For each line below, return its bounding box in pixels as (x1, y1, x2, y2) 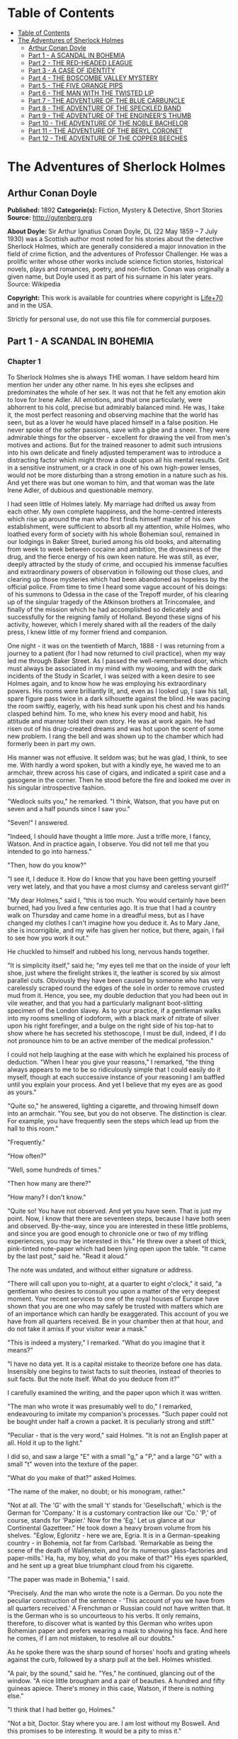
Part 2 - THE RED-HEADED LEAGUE (28, 58, 133, 67)
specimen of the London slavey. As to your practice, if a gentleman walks (7, 1006, 222, 1015)
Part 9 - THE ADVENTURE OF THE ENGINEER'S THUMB (28, 111, 191, 120)
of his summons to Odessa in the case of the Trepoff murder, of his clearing (7, 590, 229, 599)
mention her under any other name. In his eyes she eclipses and (7, 380, 195, 389)
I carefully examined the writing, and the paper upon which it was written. (7, 1388, 222, 1396)
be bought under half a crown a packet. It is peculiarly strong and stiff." (7, 1417, 215, 1426)
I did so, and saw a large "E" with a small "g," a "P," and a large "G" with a (7, 1452, 222, 1460)
